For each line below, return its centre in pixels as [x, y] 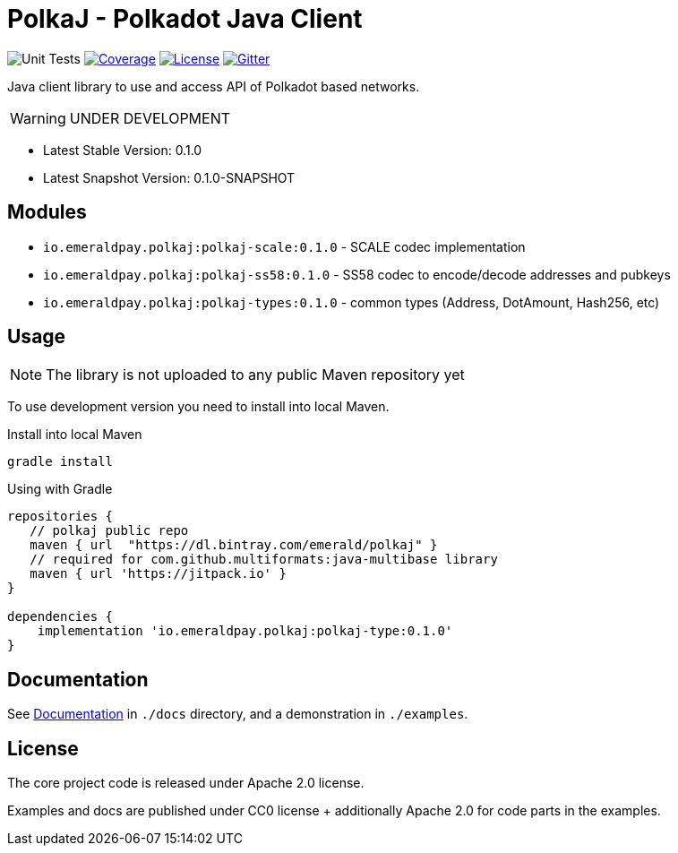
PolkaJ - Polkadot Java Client [185, 19]
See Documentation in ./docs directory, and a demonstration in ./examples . [238, 714]
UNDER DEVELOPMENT [150, 118]
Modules [47, 212]
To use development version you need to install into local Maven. [198, 407]
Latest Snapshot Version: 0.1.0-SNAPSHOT [169, 177]
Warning [38, 118]
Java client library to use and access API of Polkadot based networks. [214, 86]
